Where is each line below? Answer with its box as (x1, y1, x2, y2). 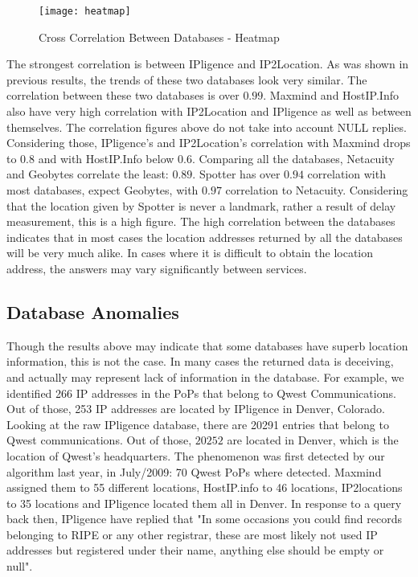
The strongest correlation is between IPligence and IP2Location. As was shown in (6, 55, 409, 72)
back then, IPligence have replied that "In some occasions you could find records (6, 510, 402, 527)
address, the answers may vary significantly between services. (6, 260, 307, 276)
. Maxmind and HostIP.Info (263, 87, 399, 104)
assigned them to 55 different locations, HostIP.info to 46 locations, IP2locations (6, 479, 403, 496)
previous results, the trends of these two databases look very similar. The (6, 71, 367, 88)
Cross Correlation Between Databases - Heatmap (39, 28, 280, 45)
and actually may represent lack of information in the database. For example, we (6, 368, 404, 385)
